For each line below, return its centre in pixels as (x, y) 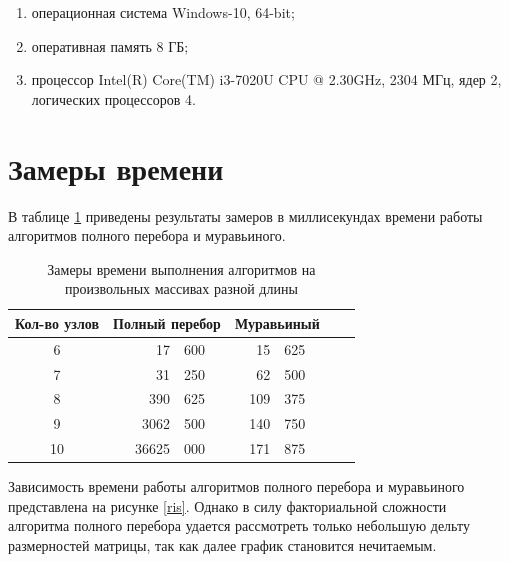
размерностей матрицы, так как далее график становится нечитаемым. (222, 544)
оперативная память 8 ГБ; (110, 45)
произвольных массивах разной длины (181, 288)
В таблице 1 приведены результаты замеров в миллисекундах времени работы (245, 215)
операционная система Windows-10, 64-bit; (163, 12)
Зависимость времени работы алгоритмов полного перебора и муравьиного (236, 486)
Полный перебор (167, 322)
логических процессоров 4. (113, 98)
